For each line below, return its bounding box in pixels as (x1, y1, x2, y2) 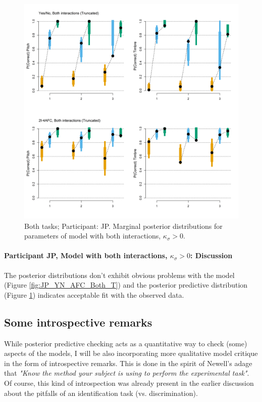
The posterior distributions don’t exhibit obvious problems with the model (4, 269, 235, 280)
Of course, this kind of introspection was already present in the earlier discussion (4, 377, 254, 388)
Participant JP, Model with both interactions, (4, 250, 168, 261)
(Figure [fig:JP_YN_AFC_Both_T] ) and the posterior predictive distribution (4, 279, 248, 290)
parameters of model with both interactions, (24, 230, 161, 241)
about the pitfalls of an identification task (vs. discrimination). (4, 387, 198, 398)
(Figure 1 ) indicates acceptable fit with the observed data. (4, 289, 184, 300)
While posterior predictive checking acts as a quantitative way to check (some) (4, 338, 247, 348)
